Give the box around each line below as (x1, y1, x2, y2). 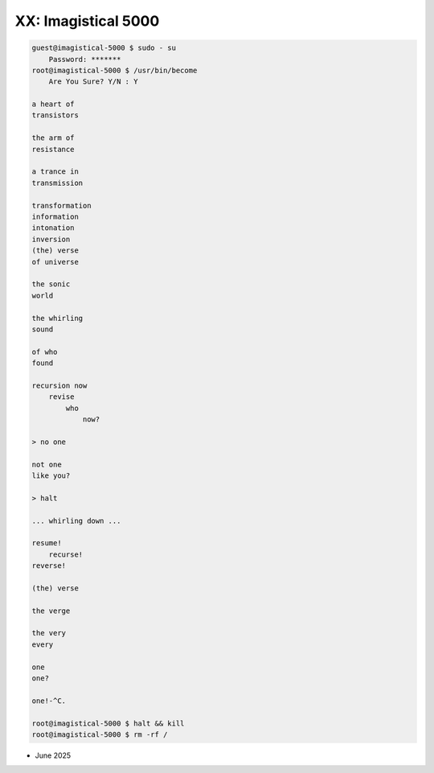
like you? (31, 471, 71, 480)
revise (48, 393, 75, 401)
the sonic (31, 280, 71, 289)
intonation (31, 224, 75, 232)
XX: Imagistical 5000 (14, 12, 160, 30)
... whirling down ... (31, 516, 121, 525)
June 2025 (35, 750, 72, 760)
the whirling (31, 314, 84, 323)
